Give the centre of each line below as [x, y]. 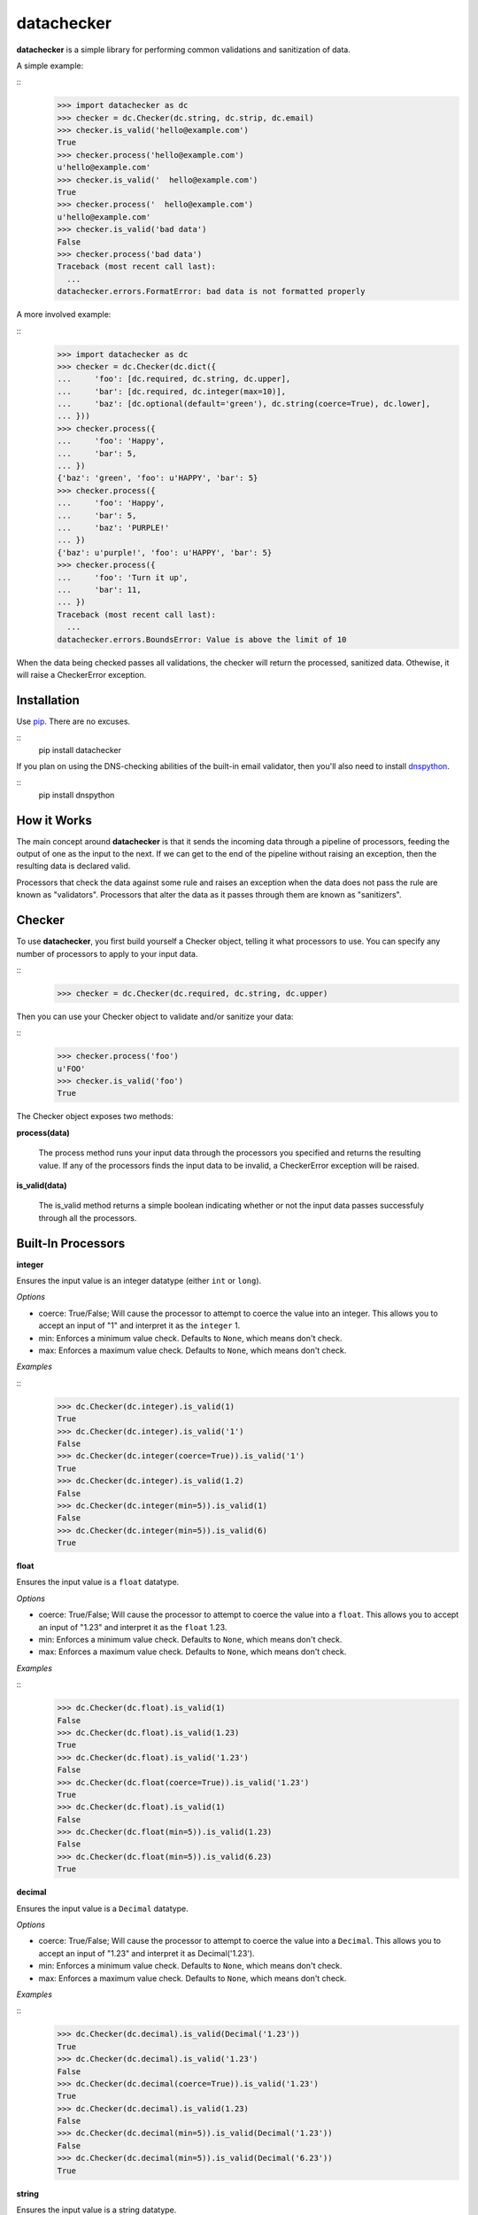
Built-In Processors [71, 1244]
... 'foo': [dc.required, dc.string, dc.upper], [174, 379]
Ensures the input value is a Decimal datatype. [103, 1908]
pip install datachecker [80, 750]
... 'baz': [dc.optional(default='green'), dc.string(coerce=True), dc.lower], [244, 404]
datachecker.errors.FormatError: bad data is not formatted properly [211, 291]
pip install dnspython [77, 795]
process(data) [43, 1132]
